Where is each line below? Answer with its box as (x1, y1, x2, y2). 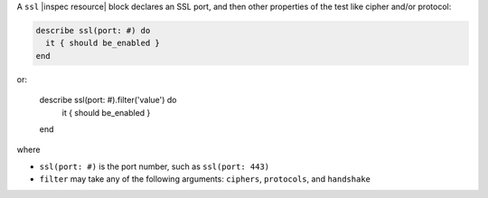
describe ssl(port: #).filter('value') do (39, 95, 177, 106)
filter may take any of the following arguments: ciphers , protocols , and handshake (39, 174, 371, 184)
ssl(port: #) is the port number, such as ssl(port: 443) (39, 161, 270, 172)
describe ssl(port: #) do (35, 25, 151, 35)
